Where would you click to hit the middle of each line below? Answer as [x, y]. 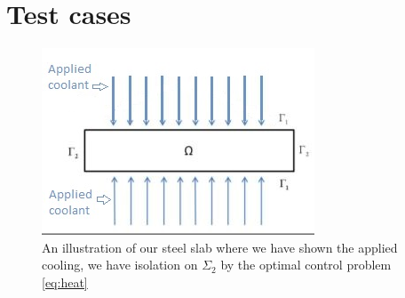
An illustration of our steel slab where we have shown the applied [220, 247]
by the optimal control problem [306, 265]
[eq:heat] [65, 282]
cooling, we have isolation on [120, 265]
